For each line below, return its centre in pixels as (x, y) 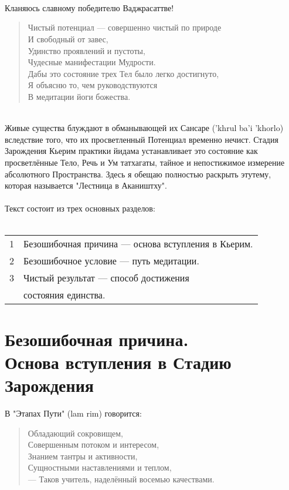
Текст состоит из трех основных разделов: (80, 208)
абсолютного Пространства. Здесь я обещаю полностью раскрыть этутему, (138, 174)
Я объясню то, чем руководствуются (93, 85)
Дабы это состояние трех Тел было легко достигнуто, (123, 73)
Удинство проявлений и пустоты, (86, 50)
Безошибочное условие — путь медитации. (111, 261)
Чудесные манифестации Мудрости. (92, 62)
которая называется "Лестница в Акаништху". (86, 185)
